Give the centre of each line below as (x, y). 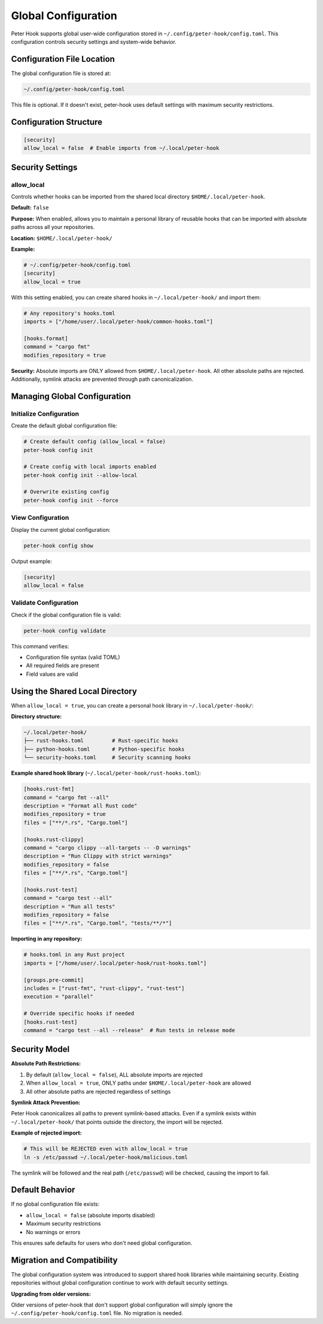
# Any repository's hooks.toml (70, 313)
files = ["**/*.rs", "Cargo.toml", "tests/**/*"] (98, 923)
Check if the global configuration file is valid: (66, 615)
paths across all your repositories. (53, 227)
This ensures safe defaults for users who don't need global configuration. (102, 1243)
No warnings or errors (53, 1232)
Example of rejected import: (46, 1133)
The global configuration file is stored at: (61, 73)
